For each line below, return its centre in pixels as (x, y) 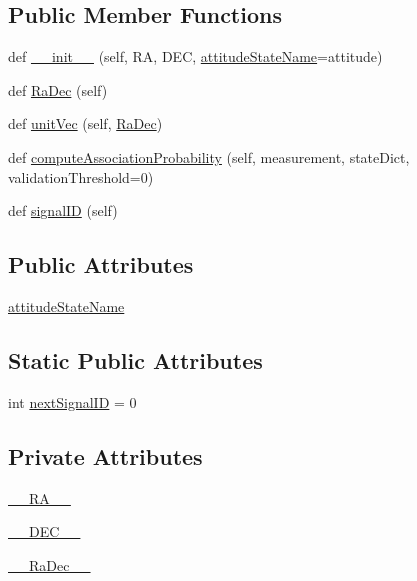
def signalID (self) (63, 210)
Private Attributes (105, 455)
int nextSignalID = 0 (72, 401)
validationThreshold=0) (81, 176)
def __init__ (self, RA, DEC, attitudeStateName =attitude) (195, 56)
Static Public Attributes (135, 359)
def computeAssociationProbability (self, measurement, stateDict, (209, 156)
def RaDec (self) (58, 89)
